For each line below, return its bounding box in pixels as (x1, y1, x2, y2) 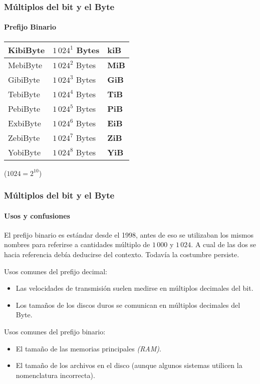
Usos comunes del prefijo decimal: (4, 266, 107, 276)
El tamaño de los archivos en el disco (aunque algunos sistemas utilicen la (16, 360, 242, 370)
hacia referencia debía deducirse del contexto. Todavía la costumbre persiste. (4, 249, 239, 260)
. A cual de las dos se (191, 239, 256, 250)
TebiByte (8, 88, 40, 100)
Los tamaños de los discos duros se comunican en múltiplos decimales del (16, 299, 240, 310)
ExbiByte (8, 117, 41, 129)
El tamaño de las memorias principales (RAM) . (16, 343, 161, 353)
